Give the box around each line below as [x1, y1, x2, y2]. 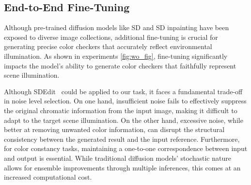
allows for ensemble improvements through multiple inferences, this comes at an [4, 162, 241, 172]
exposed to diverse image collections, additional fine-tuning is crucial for [4, 32, 218, 42]
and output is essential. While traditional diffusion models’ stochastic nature [4, 152, 231, 163]
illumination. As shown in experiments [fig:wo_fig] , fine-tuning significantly [4, 50, 228, 61]
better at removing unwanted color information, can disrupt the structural [4, 124, 225, 135]
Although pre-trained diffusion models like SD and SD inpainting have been [4, 22, 229, 33]
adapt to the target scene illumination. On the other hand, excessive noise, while [4, 115, 243, 125]
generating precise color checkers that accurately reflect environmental [4, 41, 212, 51]
